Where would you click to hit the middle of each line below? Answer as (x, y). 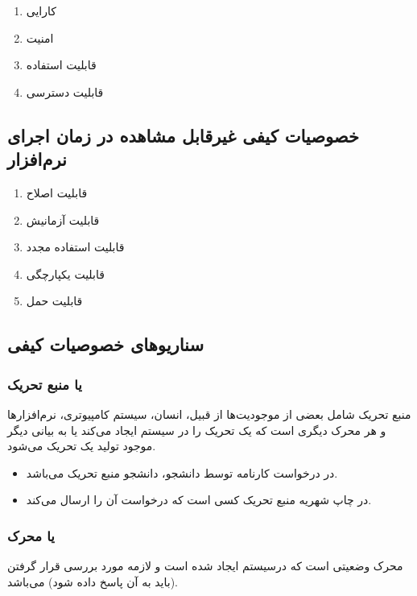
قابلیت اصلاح (57, 192)
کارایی (41, 10)
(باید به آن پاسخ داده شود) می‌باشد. (93, 581)
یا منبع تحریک (45, 384)
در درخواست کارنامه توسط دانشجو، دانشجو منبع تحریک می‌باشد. (182, 472)
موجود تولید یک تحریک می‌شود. (82, 446)
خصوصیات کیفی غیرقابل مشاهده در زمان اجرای (184, 135)
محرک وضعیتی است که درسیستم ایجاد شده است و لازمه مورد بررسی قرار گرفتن (205, 566)
